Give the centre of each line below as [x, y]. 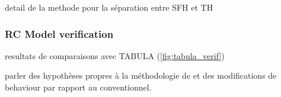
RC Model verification [59, 33]
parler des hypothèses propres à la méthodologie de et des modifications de [141, 75]
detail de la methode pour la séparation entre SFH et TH [109, 7]
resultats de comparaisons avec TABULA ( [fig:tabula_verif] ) [115, 55]
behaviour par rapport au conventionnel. [78, 87]
